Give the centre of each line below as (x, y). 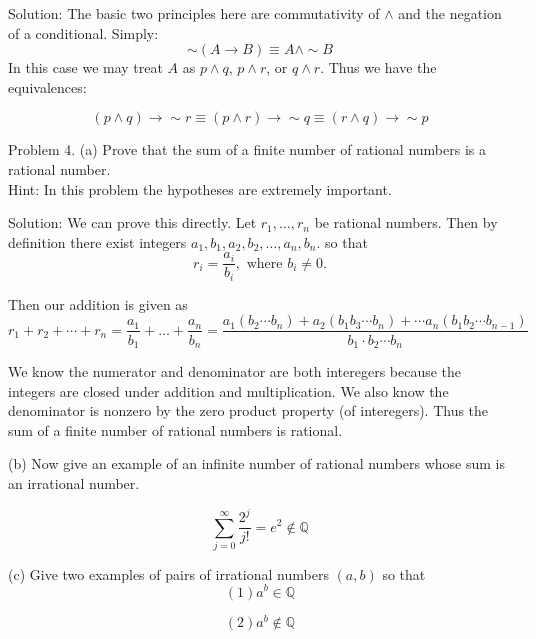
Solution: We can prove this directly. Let (132, 222)
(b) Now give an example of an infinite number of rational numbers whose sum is (257, 463)
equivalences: (47, 86)
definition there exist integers (97, 241)
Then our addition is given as (98, 303)
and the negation (450, 13)
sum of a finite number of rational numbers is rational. (175, 429)
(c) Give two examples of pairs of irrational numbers (168, 573)
